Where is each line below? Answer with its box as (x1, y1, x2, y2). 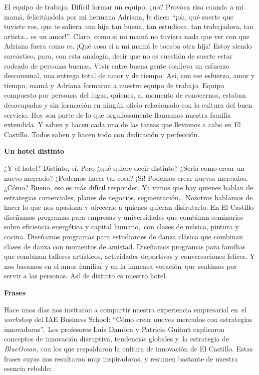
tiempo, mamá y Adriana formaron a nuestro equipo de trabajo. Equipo (4, 80, 224, 90)
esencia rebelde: (4, 363, 52, 373)
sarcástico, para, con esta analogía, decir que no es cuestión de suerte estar (4, 50, 233, 61)
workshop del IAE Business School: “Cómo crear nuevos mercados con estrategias (4, 314, 253, 324)
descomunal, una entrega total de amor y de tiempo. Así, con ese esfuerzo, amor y (4, 70, 255, 81)
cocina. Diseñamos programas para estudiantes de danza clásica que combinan (4, 231, 243, 242)
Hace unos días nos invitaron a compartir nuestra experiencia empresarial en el (4, 304, 247, 314)
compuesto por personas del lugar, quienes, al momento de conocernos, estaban (4, 90, 246, 100)
